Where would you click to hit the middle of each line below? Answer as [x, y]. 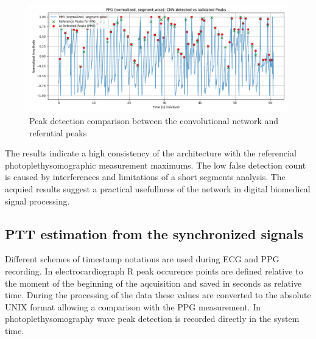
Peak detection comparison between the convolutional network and [154, 120]
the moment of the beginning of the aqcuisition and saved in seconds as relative [153, 283]
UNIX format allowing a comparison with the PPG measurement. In [133, 306]
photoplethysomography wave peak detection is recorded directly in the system [152, 319]
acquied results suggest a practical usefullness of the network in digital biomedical [158, 188]
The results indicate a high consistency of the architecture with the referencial [151, 153]
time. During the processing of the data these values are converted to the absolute [158, 295]
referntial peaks [58, 132]
